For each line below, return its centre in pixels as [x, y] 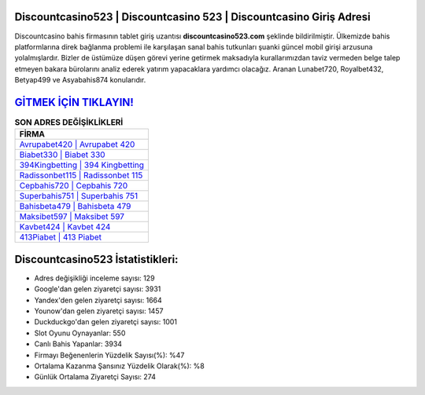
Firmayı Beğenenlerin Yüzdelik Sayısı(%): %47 [109, 355]
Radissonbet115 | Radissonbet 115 [81, 175]
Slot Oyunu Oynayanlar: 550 [80, 333]
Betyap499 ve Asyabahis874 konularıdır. [80, 80]
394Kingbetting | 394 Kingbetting [82, 165]
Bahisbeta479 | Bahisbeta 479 [75, 207]
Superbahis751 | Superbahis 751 [79, 196]
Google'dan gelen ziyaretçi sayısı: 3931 [98, 289]
